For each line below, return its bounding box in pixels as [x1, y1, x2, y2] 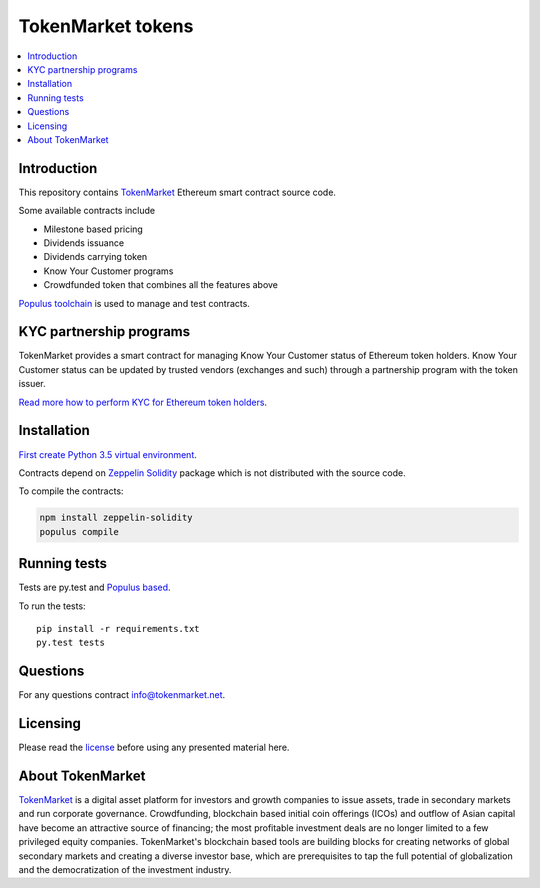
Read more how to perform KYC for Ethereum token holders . [18, 396, 268, 408]
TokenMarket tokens [18, 15, 194, 37]
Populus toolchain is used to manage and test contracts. [18, 297, 250, 309]
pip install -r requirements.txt [36, 623, 200, 634]
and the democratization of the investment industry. [18, 864, 232, 876]
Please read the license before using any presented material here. [18, 741, 290, 754]
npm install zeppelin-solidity [39, 512, 194, 524]
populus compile [39, 526, 120, 537]
